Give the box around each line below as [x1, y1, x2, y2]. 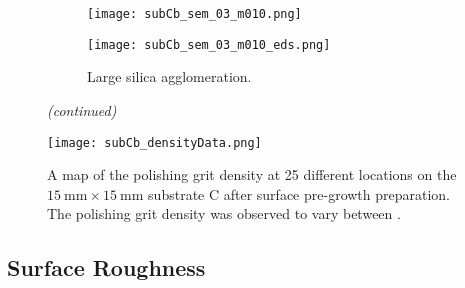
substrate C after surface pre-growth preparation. [148, 183, 451, 204]
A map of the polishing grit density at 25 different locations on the [47, 164, 457, 185]
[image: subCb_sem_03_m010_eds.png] [87, 37, 331, 52]
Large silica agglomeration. [87, 66, 252, 87]
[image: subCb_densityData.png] [47, 135, 262, 150]
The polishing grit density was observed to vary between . [47, 203, 401, 224]
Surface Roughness [7, 252, 206, 283]
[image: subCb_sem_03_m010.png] [87, 7, 302, 21]
